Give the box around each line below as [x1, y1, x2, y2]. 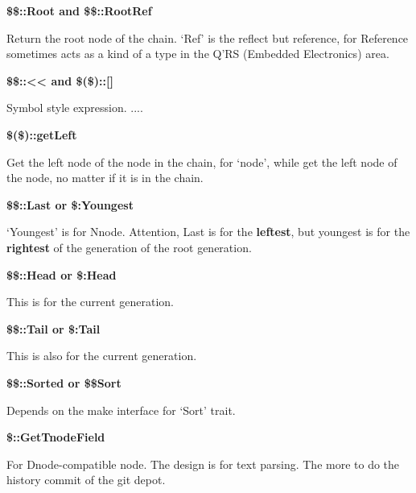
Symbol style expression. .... [6, 99, 143, 116]
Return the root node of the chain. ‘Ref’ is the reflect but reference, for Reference [6, 29, 409, 46]
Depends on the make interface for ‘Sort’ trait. [6, 401, 236, 418]
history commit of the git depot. [6, 471, 166, 488]
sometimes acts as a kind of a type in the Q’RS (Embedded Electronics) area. [6, 45, 389, 62]
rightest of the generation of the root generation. [6, 238, 252, 255]
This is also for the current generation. [6, 347, 197, 364]
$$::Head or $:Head [6, 266, 117, 283]
